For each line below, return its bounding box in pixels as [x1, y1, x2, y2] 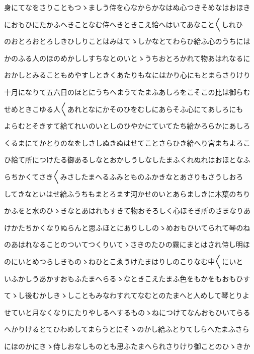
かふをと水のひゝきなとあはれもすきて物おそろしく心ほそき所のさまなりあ [4, 205, 250, 216]
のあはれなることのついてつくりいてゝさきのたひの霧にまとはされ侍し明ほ [4, 239, 250, 250]
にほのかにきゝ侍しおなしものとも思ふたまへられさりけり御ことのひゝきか [4, 340, 250, 351]
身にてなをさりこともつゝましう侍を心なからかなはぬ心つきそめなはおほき [4, 2, 250, 12]
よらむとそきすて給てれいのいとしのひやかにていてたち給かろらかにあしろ [4, 121, 250, 131]
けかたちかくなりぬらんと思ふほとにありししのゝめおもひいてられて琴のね [4, 222, 250, 232]
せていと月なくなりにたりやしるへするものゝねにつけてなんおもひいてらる [4, 307, 250, 317]
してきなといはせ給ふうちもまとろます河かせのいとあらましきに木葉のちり [4, 188, 250, 199]
